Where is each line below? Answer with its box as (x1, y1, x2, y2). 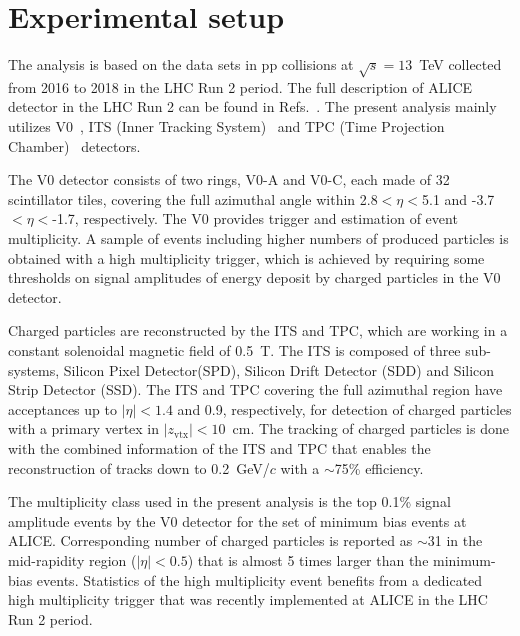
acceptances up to (8, 398, 117, 419)
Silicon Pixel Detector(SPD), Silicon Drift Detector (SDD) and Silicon (63, 359, 495, 380)
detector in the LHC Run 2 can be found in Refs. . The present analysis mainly (8, 96, 497, 117)
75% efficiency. (334, 457, 424, 478)
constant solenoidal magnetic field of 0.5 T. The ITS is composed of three (8, 340, 461, 361)
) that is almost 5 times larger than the (187, 549, 429, 570)
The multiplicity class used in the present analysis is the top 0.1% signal (8, 491, 451, 512)
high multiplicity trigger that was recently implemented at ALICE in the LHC (8, 589, 488, 610)
